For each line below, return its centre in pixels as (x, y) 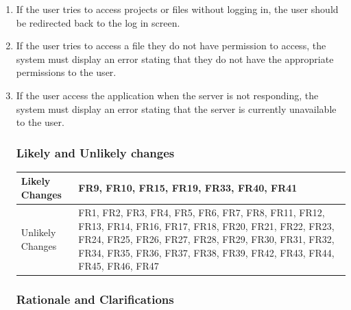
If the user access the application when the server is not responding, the (167, 95)
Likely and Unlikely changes (95, 152)
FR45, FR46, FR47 (119, 266)
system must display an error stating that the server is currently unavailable (176, 108)
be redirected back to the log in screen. (98, 22)
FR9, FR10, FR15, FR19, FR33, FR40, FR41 (188, 188)
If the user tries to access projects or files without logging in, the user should (177, 9)
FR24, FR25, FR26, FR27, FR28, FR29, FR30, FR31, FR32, (206, 239)
